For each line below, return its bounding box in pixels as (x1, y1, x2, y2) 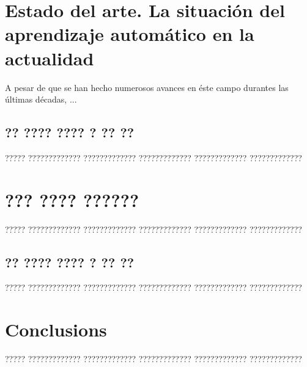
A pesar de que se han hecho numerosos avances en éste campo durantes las (5, 81, 289, 93)
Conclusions (5, 317, 107, 342)
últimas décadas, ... (5, 93, 77, 106)
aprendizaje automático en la (5, 21, 254, 46)
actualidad (5, 45, 94, 70)
